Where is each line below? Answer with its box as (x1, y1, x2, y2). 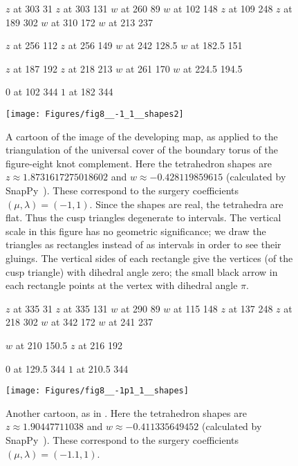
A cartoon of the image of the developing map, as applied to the (6, 129, 278, 143)
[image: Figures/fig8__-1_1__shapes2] (6, 109, 184, 119)
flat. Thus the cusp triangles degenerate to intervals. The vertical (6, 210, 281, 225)
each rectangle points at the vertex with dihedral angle (6, 278, 238, 292)
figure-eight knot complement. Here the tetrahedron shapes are (6, 156, 272, 170)
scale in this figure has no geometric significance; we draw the (6, 223, 266, 238)
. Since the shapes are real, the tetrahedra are (89, 196, 283, 211)
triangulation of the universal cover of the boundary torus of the (6, 142, 278, 157)
